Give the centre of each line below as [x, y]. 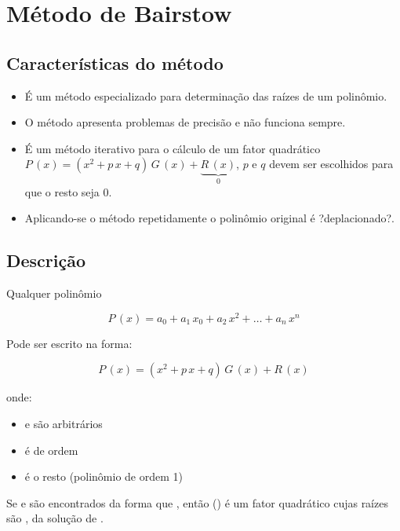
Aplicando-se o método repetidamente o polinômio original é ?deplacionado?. [209, 218]
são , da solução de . [55, 518]
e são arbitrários [64, 424]
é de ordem [51, 450]
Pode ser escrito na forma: [69, 343]
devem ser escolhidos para [331, 164]
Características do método [115, 62]
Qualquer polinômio [54, 293]
